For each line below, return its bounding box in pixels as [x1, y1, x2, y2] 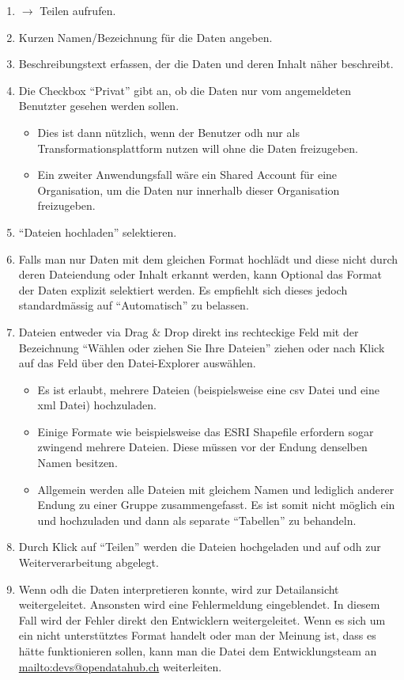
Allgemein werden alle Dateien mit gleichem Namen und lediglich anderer [37, 481, 395, 497]
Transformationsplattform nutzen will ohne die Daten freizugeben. [37, 139, 358, 156]
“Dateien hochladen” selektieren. [18, 223, 177, 240]
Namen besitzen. [37, 454, 118, 471]
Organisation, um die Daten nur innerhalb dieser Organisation [37, 181, 340, 198]
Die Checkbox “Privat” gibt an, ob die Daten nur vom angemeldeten [18, 82, 352, 98]
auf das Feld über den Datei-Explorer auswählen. [18, 355, 256, 371]
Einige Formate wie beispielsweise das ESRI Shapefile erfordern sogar [37, 423, 374, 439]
